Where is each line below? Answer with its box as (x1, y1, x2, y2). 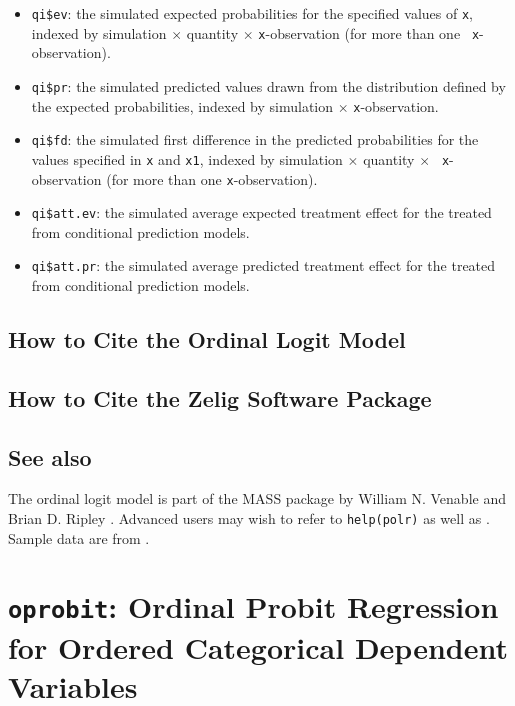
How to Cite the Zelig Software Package (8, 382, 432, 413)
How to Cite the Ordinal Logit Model (8, 324, 406, 355)
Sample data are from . (8, 527, 150, 548)
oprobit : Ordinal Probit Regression (8, 586, 499, 627)
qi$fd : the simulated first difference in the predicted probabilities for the (31, 129, 479, 150)
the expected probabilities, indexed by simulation (31, 95, 334, 116)
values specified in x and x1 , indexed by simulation (31, 148, 343, 169)
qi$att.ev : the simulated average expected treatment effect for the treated (31, 202, 492, 223)
